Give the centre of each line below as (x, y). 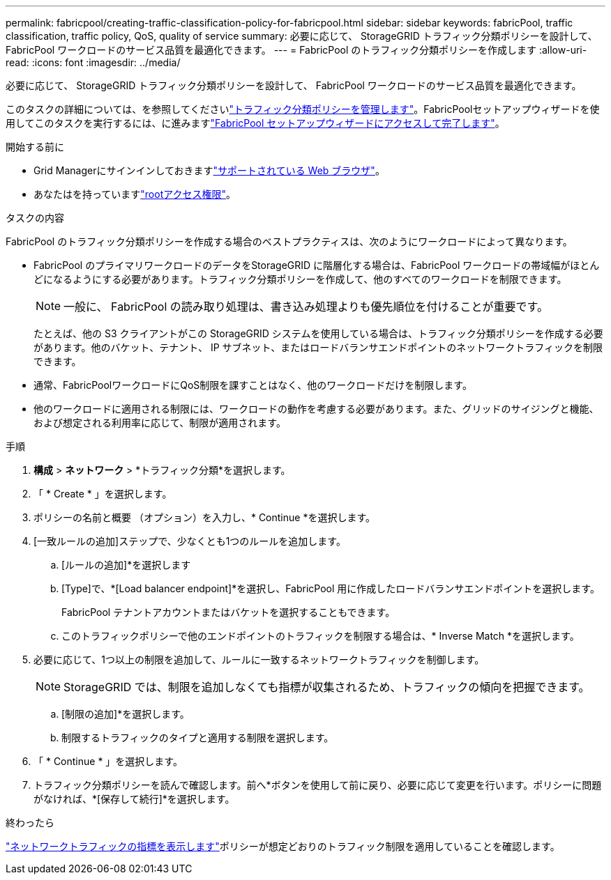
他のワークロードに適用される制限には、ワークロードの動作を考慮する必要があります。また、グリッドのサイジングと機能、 (316, 409)
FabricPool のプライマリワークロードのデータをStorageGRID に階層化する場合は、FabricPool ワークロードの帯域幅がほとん (317, 265)
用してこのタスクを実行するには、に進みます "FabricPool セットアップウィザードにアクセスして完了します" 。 (255, 123)
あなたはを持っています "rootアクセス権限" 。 (135, 194)
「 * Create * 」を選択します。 (103, 494)
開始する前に (35, 147)
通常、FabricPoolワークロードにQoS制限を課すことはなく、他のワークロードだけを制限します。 (253, 385)
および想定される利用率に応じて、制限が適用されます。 (160, 423)
